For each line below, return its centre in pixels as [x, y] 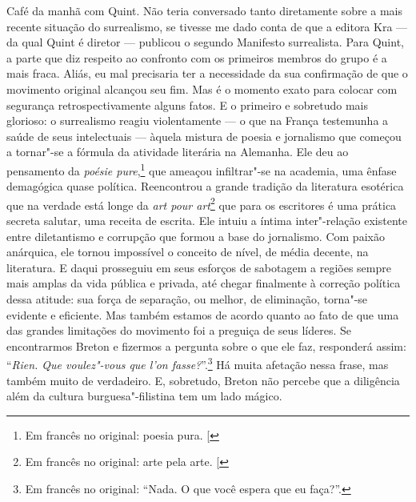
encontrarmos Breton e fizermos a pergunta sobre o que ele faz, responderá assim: [206, 345]
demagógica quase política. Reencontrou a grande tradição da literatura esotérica [205, 186]
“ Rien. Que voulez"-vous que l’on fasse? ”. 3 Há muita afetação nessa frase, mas [198, 363]
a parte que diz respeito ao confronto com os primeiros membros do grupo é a [197, 57]
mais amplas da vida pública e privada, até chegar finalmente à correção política [204, 283]
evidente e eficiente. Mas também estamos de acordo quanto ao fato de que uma [203, 314]
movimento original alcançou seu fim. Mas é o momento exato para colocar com [202, 88]
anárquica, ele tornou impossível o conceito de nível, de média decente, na [188, 252]
